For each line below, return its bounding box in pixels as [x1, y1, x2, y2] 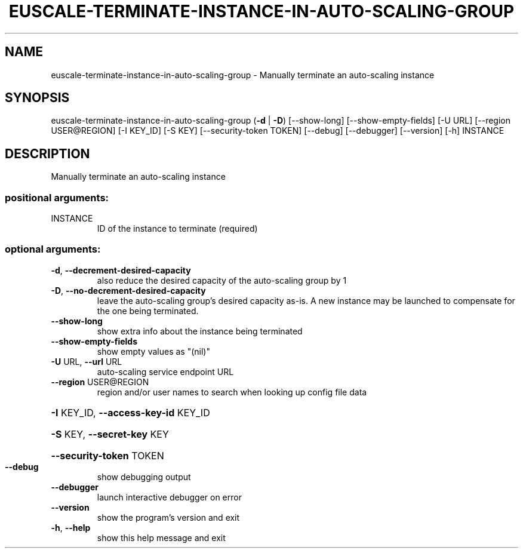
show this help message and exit [97, 532, 226, 543]
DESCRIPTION [5, 146, 90, 161]
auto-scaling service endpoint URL [97, 366, 234, 377]
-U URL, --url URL [51, 356, 122, 367]
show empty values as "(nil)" [97, 346, 210, 357]
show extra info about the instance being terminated [97, 325, 303, 336]
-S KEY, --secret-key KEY [51, 428, 169, 440]
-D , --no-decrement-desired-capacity [51, 285, 206, 296]
